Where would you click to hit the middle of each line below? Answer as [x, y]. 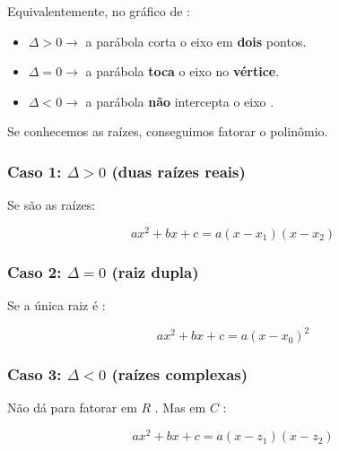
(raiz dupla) [155, 271]
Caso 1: [35, 171]
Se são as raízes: [52, 205]
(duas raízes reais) [178, 171]
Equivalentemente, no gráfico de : [99, 11]
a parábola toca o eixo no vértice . [183, 71]
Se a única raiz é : [56, 305]
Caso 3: [35, 374]
